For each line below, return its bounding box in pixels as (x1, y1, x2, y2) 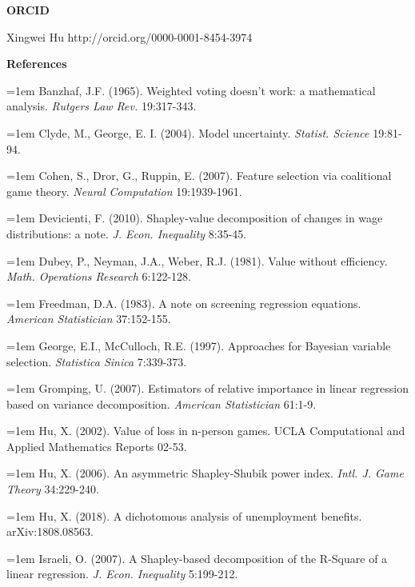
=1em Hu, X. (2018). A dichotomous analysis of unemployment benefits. (6, 507, 362, 524)
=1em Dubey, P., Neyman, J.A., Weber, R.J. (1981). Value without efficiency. (6, 252, 388, 269)
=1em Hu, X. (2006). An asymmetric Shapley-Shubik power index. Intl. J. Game (6, 465, 404, 481)
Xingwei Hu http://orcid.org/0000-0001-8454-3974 (6, 28, 253, 45)
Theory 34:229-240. (6, 481, 99, 497)
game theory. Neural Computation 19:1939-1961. (6, 182, 242, 199)
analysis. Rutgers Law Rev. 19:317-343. (6, 98, 197, 114)
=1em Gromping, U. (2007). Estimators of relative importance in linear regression (6, 380, 409, 397)
